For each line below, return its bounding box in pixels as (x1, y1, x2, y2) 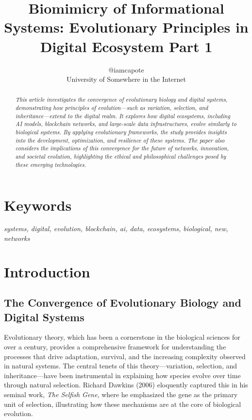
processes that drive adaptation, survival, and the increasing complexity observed (4, 351, 246, 361)
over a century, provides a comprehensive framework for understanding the (4, 342, 226, 352)
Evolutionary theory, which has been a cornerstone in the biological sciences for (4, 332, 240, 342)
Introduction (4, 261, 90, 281)
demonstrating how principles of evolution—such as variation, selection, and (15, 104, 208, 112)
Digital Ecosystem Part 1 (40, 36, 213, 56)
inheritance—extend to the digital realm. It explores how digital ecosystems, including (15, 111, 230, 120)
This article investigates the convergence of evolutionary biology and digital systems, (15, 95, 228, 104)
